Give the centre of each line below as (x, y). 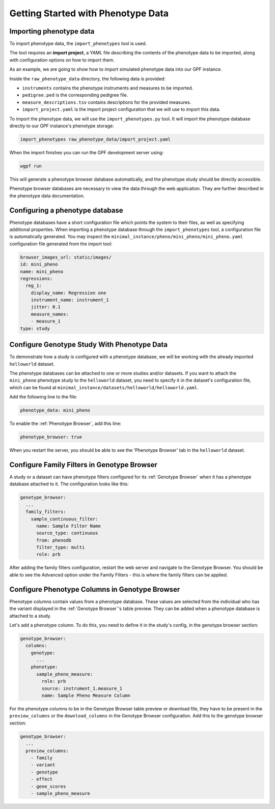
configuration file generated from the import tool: (61, 244)
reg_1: (34, 286)
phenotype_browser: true (51, 437)
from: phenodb (54, 540)
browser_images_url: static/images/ (66, 257)
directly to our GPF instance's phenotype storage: (62, 126)
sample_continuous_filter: (65, 519)
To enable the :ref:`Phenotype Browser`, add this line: (65, 424)
